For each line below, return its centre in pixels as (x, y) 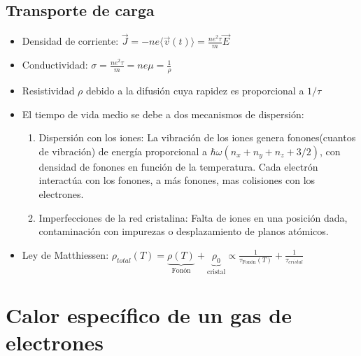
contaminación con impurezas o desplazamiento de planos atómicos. (184, 231)
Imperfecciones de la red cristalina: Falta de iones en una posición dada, (193, 217)
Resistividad (48, 91)
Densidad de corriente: (70, 41)
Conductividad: (55, 65)
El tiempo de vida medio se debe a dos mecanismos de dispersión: (163, 114)
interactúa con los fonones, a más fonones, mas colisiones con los (177, 180)
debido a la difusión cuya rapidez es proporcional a (195, 91)
